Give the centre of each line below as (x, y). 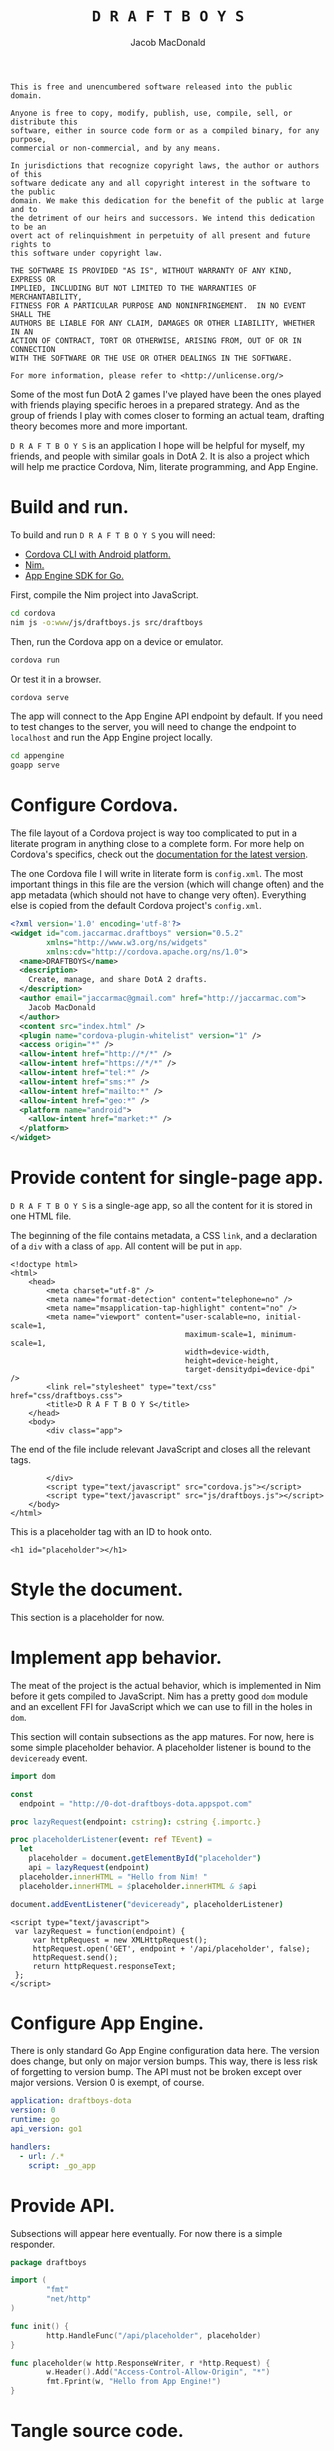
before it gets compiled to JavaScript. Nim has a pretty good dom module (159, 1696)
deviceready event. (49, 1758)
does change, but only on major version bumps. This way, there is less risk (164, 2061)
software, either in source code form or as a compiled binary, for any (165, 130)
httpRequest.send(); (75, 1957)
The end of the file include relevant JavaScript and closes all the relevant (160, 1449)
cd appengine (37, 756)
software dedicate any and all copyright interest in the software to (160, 183)
